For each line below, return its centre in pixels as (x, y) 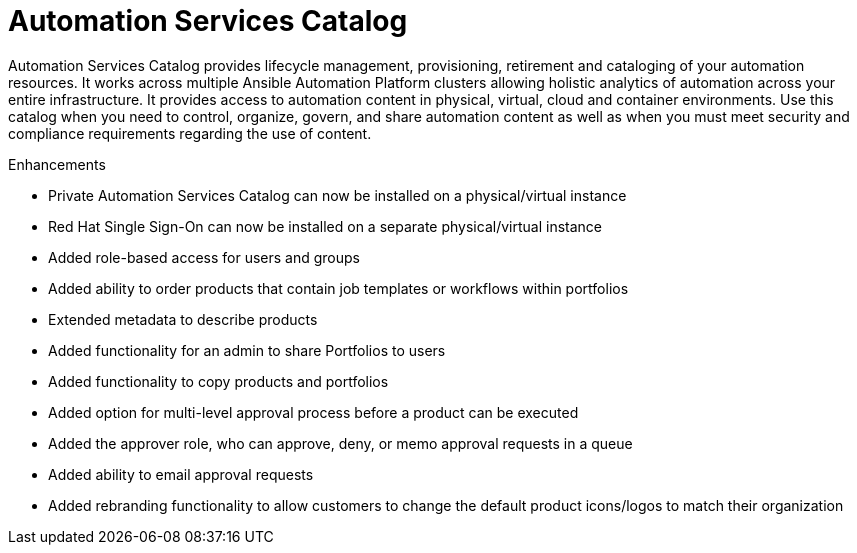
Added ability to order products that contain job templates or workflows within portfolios (338, 288)
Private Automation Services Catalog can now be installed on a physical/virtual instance (337, 195)
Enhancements (57, 164)
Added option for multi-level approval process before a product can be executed (313, 412)
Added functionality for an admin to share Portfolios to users (247, 350)
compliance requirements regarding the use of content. (190, 133)
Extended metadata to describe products (183, 319)
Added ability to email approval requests (181, 474)
